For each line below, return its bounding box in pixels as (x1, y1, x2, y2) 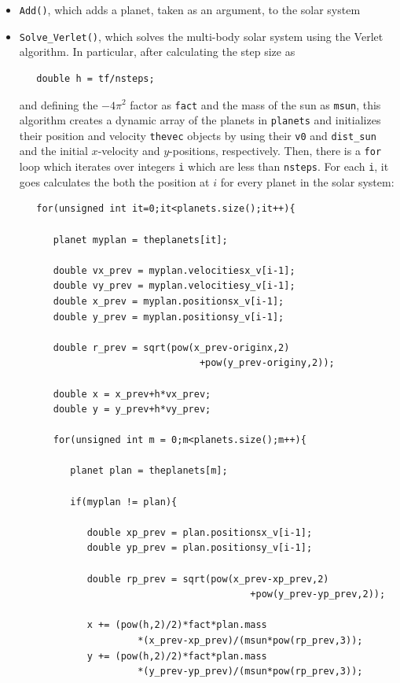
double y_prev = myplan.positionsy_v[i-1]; (53, 311, 284, 323)
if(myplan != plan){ (70, 496, 178, 508)
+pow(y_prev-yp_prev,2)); (250, 589, 386, 600)
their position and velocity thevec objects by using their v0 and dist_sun (19, 127, 376, 143)
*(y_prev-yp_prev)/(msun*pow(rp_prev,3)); (138, 666, 363, 677)
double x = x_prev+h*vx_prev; (53, 388, 211, 400)
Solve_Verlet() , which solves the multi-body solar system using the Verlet (19, 28, 383, 44)
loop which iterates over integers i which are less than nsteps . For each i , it (19, 158, 389, 175)
